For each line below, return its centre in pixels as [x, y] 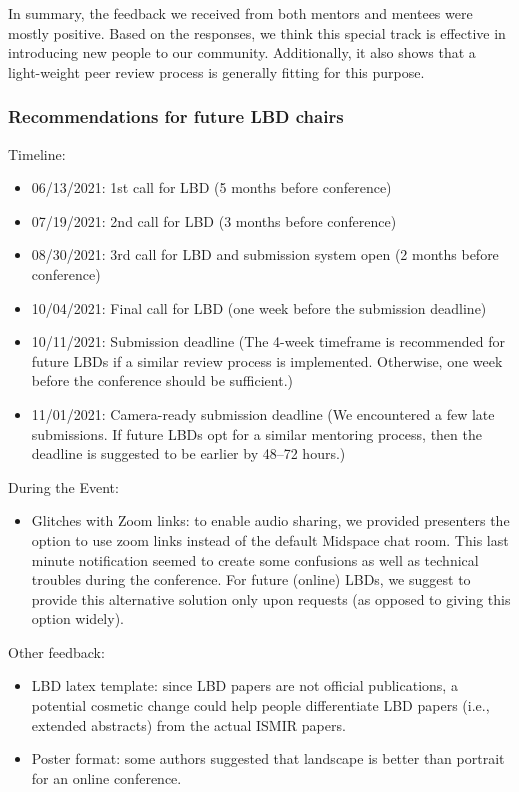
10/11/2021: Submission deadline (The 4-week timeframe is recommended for [268, 341]
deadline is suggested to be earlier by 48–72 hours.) [188, 453]
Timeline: [37, 153]
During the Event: [63, 486]
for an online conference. [106, 777]
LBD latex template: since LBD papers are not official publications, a [244, 685]
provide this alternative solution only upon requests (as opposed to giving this [271, 598]
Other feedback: [56, 651]
